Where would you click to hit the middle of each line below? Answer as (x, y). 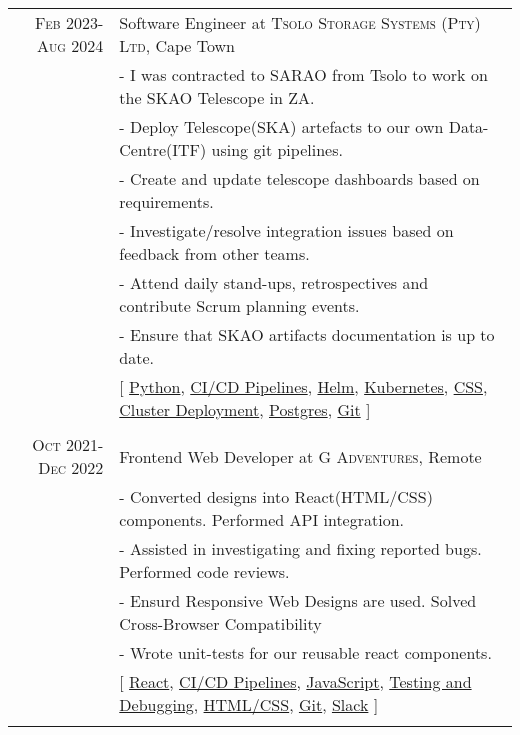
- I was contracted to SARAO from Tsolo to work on (303, 74)
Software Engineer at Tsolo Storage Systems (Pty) (300, 22)
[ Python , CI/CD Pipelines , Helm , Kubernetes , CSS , (303, 386)
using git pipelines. (277, 149)
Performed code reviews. (204, 571)
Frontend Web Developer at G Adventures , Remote (300, 456)
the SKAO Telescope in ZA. (217, 97)
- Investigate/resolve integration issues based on (286, 230)
